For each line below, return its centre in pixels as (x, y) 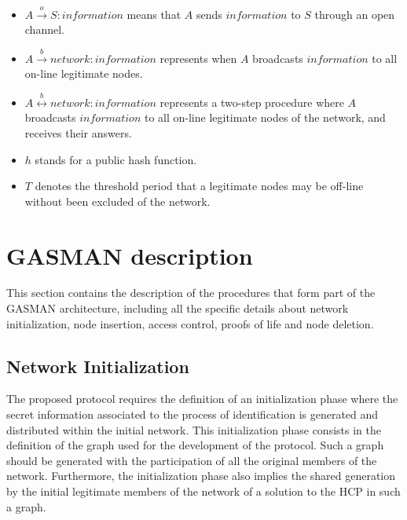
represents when (198, 58)
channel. (44, 29)
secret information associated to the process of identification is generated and (192, 414)
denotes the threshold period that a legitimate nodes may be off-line (199, 186)
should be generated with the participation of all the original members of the (192, 460)
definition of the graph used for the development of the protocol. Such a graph (195, 445)
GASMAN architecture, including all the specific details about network (178, 308)
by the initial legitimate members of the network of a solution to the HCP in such (203, 491)
